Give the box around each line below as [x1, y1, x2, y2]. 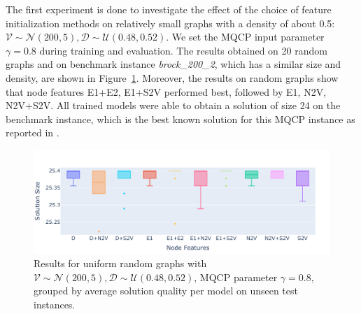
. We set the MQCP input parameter [166, 29, 325, 44]
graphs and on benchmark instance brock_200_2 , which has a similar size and [6, 57, 341, 71]
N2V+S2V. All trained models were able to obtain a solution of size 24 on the [6, 98, 341, 113]
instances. [34, 297, 76, 311]
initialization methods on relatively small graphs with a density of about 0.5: [6, 15, 335, 30]
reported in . [6, 125, 59, 140]
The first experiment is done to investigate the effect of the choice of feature [6, 2, 332, 16]
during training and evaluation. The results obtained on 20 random [39, 43, 327, 57]
